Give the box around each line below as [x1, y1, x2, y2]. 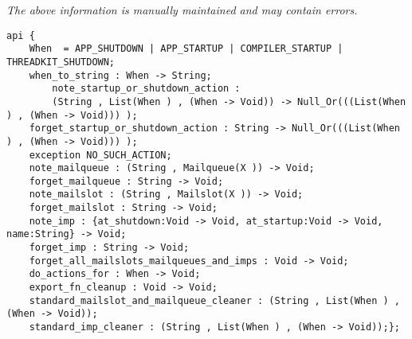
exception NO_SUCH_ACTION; [29, 149, 172, 161]
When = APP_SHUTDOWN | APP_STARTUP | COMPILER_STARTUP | [29, 43, 343, 55]
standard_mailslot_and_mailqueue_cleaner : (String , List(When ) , [29, 294, 400, 306]
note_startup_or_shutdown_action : [52, 83, 241, 95]
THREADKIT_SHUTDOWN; [6, 56, 116, 68]
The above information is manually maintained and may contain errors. [6, 2, 358, 18]
